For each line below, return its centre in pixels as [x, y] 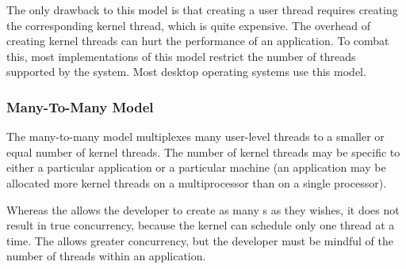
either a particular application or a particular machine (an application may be [196, 167]
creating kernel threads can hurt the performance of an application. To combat [198, 41]
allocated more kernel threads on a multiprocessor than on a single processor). [197, 182]
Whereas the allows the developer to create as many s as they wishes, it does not [203, 209]
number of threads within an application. [106, 256]
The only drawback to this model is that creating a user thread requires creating [202, 9]
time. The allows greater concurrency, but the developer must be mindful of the [200, 240]
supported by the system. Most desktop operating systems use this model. [186, 72]
